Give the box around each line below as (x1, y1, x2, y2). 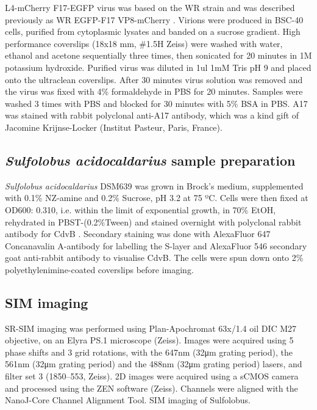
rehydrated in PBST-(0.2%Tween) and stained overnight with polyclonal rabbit (5, 215, 302, 228)
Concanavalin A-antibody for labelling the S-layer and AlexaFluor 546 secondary (5, 239, 307, 252)
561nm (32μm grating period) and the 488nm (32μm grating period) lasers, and (5, 357, 302, 370)
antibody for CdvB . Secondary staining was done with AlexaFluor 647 (5, 227, 271, 240)
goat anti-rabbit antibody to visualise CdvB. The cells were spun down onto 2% (5, 251, 304, 264)
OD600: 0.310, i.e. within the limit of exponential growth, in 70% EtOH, (5, 203, 276, 216)
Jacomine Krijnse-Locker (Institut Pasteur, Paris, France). (5, 120, 223, 133)
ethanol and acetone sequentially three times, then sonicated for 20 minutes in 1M (5, 49, 312, 62)
